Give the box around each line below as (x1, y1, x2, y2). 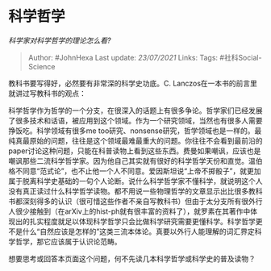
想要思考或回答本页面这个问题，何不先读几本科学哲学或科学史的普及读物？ (8, 253, 256, 263)
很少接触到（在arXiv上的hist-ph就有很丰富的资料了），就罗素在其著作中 (15, 206, 251, 216)
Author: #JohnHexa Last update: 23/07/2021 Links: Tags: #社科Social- (27, 52, 262, 62)
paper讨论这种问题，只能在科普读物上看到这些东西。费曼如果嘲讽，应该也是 (8, 146, 261, 156)
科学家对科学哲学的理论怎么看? (8, 35, 111, 45)
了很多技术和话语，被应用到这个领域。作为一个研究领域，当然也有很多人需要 (8, 115, 263, 125)
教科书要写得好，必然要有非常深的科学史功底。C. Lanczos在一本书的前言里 (8, 78, 258, 88)
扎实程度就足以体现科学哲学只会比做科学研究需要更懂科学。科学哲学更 (29, 216, 263, 226)
